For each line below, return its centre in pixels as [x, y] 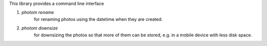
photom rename [38, 13]
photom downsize [40, 28]
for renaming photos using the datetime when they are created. [98, 19]
